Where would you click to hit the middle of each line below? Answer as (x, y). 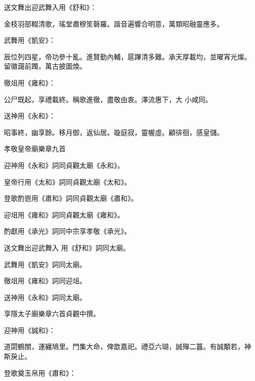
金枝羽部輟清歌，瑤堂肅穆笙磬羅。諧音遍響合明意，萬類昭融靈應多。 (114, 23)
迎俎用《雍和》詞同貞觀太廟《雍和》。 (64, 214)
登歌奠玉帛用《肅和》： (40, 372)
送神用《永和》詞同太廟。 (45, 297)
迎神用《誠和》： (30, 330)
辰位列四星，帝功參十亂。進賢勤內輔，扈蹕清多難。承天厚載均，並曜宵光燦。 (127, 56)
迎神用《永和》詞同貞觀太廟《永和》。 (64, 165)
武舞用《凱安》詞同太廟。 (45, 264)
